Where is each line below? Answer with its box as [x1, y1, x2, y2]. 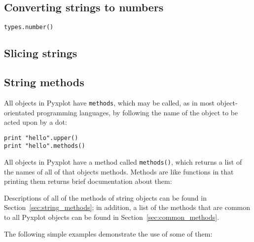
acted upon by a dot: [4, 117, 67, 127]
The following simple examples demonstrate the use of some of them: [4, 228, 213, 239]
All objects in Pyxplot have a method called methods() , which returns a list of [4, 157, 242, 167]
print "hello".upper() [4, 134, 78, 141]
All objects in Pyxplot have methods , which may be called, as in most [4, 97, 215, 107]
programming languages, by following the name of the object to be [36, 107, 238, 117]
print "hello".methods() [4, 142, 85, 150]
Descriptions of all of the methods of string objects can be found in [4, 192, 207, 203]
